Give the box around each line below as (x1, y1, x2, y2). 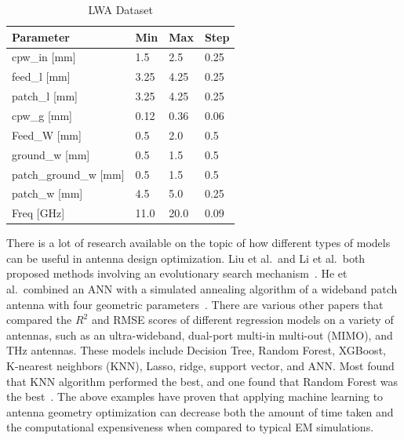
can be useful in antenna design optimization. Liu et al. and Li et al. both (6, 249, 366, 266)
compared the (6, 311, 72, 328)
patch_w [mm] (12, 185, 83, 202)
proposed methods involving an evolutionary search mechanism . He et (6, 265, 348, 282)
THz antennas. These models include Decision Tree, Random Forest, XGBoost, (6, 342, 386, 358)
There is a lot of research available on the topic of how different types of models (6, 235, 391, 251)
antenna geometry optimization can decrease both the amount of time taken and (6, 403, 394, 420)
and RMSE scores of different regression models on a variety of (91, 311, 394, 328)
